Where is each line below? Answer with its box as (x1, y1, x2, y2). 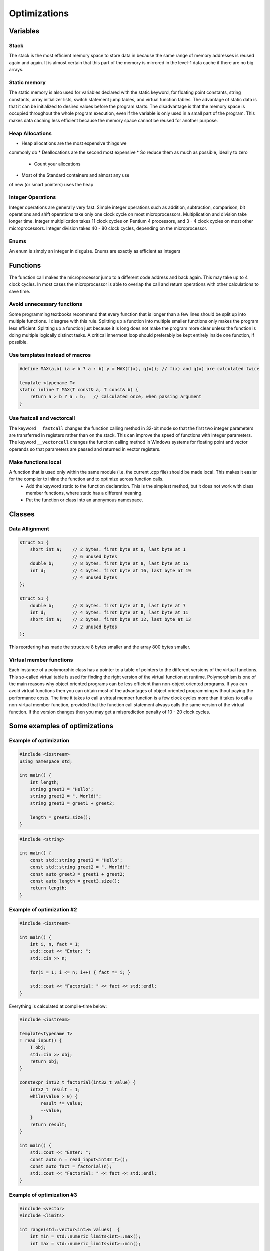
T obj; (30, 1045, 46, 1050)
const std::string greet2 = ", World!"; (30, 864, 131, 870)
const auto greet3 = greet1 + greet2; (30, 871, 125, 877)
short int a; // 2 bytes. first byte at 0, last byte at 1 (30, 547, 186, 552)
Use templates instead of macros (9, 352, 91, 359)
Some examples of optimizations (9, 722, 113, 730)
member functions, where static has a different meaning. (26, 490, 143, 496)
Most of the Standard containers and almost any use (21, 172, 130, 178)
